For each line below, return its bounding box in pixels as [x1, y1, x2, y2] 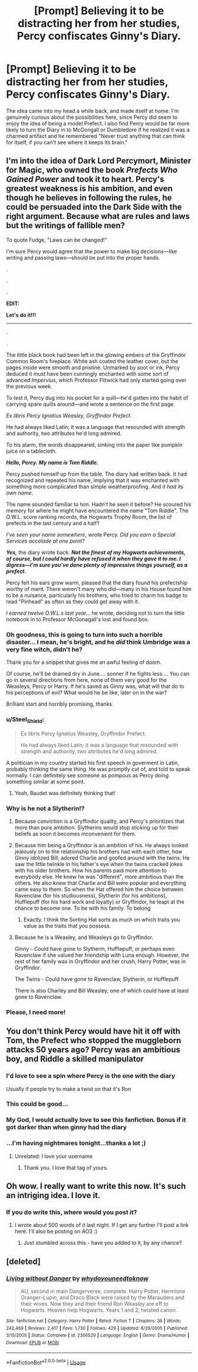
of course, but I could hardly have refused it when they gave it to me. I [6, 555, 181, 562]
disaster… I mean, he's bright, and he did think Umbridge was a [6, 638, 190, 646]
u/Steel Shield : [6, 715, 45, 725]
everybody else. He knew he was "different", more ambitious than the [14, 873, 184, 880]
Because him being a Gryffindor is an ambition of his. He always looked [14, 841, 189, 848]
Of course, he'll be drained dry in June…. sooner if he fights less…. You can [6, 670, 190, 677]
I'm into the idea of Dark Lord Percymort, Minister [6, 156, 192, 166]
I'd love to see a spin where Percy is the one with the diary [6, 1072, 176, 1080]
